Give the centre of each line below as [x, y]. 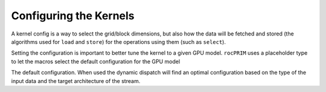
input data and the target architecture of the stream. [76, 81]
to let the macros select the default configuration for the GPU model [96, 61]
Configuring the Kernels [73, 16]
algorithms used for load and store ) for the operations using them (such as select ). [119, 41]
